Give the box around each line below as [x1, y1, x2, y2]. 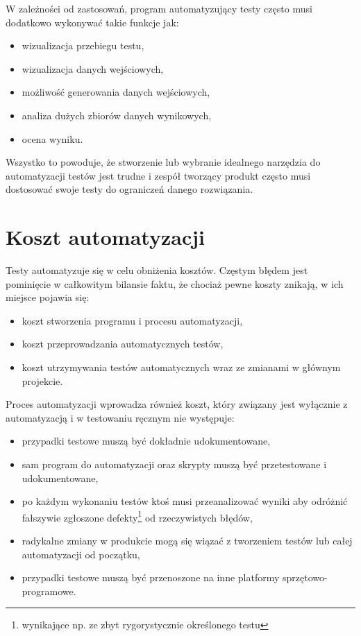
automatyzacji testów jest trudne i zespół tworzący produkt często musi [6, 168, 311, 182]
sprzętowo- [283, 570, 328, 585]
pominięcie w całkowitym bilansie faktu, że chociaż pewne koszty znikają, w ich [6, 276, 344, 291]
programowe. [22, 583, 76, 598]
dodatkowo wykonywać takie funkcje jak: [6, 15, 179, 29]
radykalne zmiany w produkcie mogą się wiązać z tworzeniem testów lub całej [22, 533, 353, 548]
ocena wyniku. [22, 131, 83, 146]
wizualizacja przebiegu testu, [22, 38, 144, 53]
